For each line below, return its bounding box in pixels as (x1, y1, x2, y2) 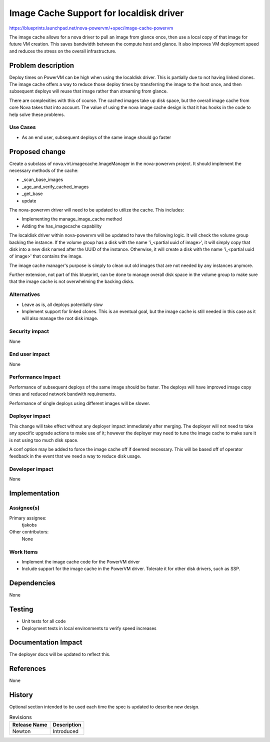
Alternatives (9, 291, 40, 298)
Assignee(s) (9, 504, 40, 511)
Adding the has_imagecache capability (21, 223, 102, 229)
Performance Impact (9, 373, 61, 380)
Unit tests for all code (21, 618, 66, 624)
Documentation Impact (9, 638, 82, 647)
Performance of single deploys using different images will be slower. (9, 400, 150, 406)
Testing (9, 605, 33, 613)
